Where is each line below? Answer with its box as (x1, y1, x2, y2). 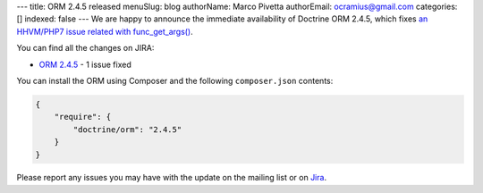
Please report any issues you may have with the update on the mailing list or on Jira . (16, 172, 326, 183)
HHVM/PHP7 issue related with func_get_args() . (16, 26, 194, 37)
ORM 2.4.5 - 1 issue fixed (38, 59, 131, 70)
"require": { (54, 112, 112, 122)
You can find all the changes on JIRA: (16, 43, 155, 54)
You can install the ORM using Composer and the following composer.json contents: (16, 75, 334, 86)
